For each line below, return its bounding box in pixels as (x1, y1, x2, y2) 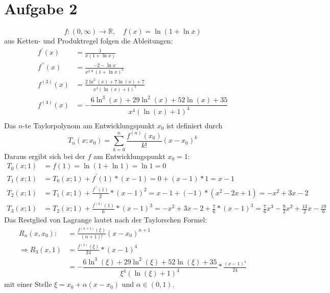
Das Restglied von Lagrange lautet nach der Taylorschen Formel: (4, 214, 207, 225)
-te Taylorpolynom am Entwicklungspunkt (22, 120, 155, 130)
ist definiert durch (166, 120, 223, 130)
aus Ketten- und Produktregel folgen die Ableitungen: (4, 35, 173, 46)
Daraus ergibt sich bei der (4, 150, 85, 161)
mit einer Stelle (4, 279, 52, 289)
